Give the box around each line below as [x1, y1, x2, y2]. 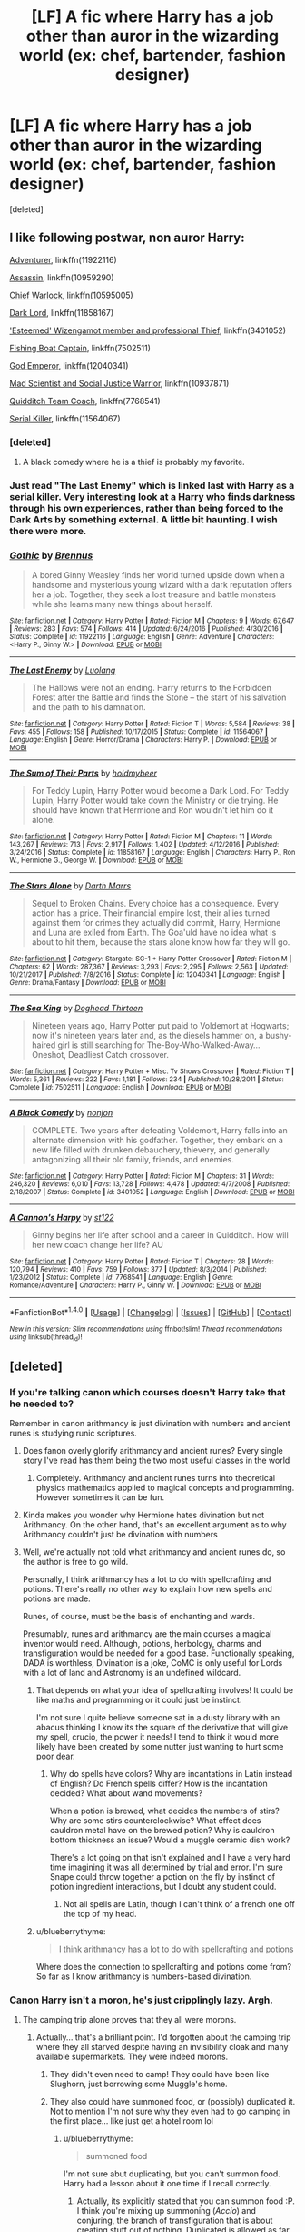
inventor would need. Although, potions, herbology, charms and [22, 1638, 261, 1649]
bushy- [265, 1030, 292, 1041]
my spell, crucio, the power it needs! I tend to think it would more [35, 1731, 279, 1742]
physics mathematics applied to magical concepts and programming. [35, 1482, 295, 1493]
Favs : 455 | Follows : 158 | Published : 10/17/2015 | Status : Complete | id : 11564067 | [9, 727, 268, 736]
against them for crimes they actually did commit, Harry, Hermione [31, 918, 281, 928]
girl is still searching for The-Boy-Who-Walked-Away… [57, 1040, 261, 1050]
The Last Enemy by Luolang [9, 665, 116, 675]
